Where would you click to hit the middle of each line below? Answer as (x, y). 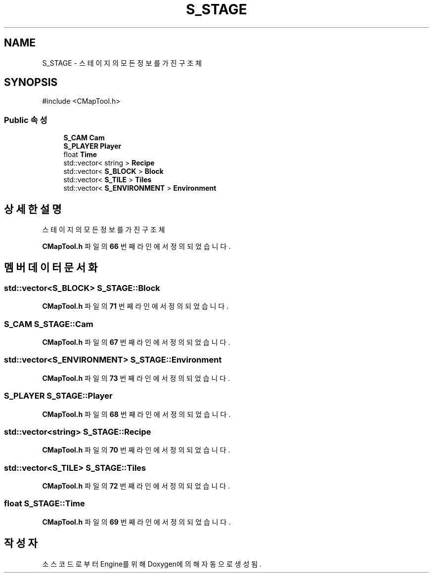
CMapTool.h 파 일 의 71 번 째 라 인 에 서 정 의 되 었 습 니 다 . (135, 306)
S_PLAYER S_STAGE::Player (58, 396)
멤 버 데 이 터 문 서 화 (51, 268)
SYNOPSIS (31, 82)
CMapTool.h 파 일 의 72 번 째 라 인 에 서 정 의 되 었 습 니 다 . (136, 486)
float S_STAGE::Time (44, 504)
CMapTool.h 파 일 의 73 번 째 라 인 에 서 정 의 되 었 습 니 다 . (136, 378)
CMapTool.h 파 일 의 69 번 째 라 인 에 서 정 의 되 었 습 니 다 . (136, 522)
